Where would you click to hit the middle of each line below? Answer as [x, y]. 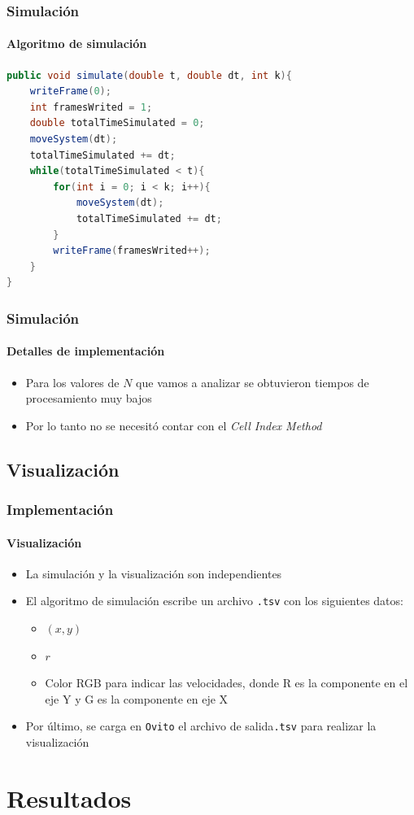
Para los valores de [72, 382]
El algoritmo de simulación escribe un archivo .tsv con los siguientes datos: [214, 601]
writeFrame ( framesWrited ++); [132, 251]
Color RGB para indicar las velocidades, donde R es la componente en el [227, 683]
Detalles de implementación [86, 351]
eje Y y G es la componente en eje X [137, 698]
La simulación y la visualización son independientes [154, 573]
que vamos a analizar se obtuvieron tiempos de [253, 382]
